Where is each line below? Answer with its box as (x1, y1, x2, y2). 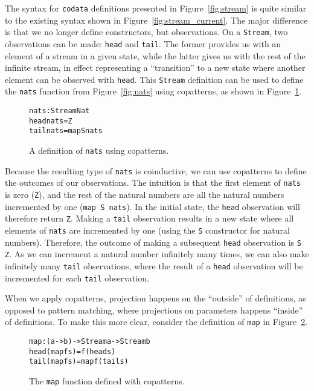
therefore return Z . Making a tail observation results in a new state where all (5, 212, 294, 225)
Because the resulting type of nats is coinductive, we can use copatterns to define (5, 164, 307, 177)
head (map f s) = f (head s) (29, 347, 116, 356)
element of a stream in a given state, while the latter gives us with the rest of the (5, 49, 306, 62)
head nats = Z (29, 116, 72, 125)
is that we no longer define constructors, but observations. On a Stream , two (5, 25, 288, 38)
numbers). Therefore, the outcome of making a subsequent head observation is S (5, 235, 301, 248)
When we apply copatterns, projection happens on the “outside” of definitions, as (5, 292, 306, 304)
